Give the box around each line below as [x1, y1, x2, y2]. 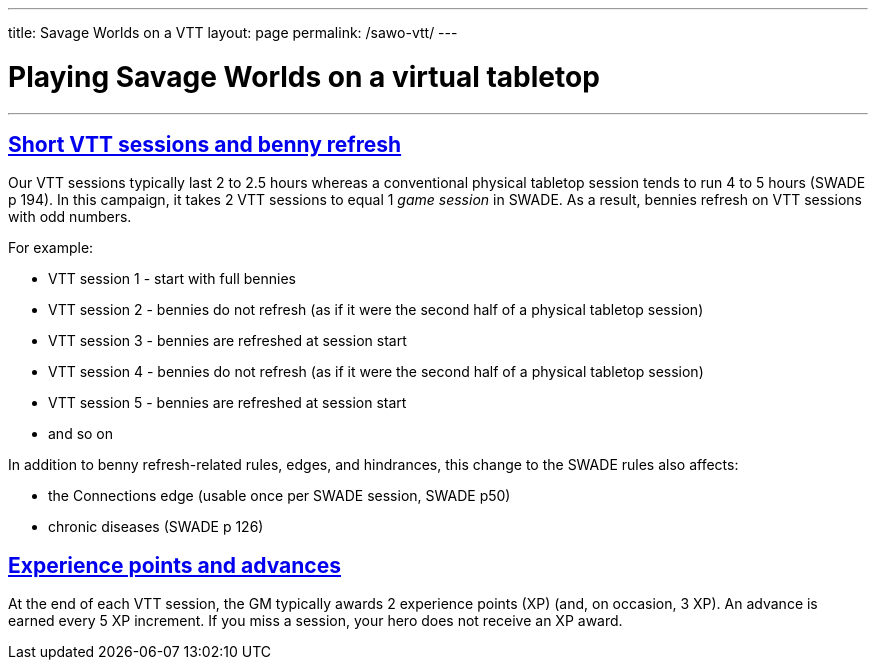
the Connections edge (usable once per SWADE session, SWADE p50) [48, 487, 511, 505]
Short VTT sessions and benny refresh [8, 131, 402, 157]
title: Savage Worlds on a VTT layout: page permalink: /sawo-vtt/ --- [8, 24, 458, 41]
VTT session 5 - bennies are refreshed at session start [48, 394, 407, 412]
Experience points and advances [8, 552, 341, 578]
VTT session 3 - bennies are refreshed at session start [48, 332, 407, 350]
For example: [8, 239, 94, 257]
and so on [48, 425, 114, 443]
